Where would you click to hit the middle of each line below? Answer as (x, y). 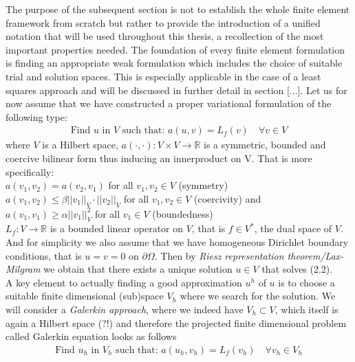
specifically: (30, 171)
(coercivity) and (228, 198)
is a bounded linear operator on (117, 228)
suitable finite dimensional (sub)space (85, 296)
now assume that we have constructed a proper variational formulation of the (169, 103)
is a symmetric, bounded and (265, 145)
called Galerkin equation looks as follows (91, 336)
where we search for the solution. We (258, 296)
